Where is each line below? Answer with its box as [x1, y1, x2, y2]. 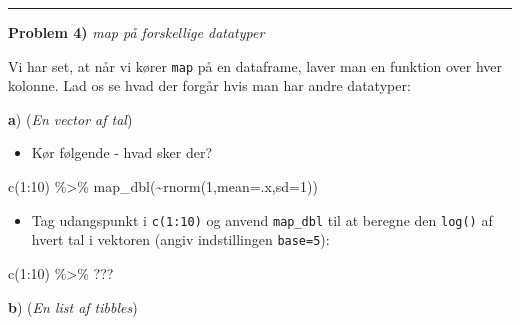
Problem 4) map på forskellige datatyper [8, 22, 265, 42]
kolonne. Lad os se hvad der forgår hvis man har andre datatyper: [8, 75, 411, 96]
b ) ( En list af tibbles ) [8, 296, 138, 317]
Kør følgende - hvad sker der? [31, 142, 213, 163]
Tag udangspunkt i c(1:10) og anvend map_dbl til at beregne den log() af [31, 209, 493, 230]
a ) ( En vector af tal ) [8, 108, 133, 129]
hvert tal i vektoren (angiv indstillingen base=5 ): [31, 229, 330, 250]
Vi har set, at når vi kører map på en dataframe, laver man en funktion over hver [8, 55, 502, 76]
